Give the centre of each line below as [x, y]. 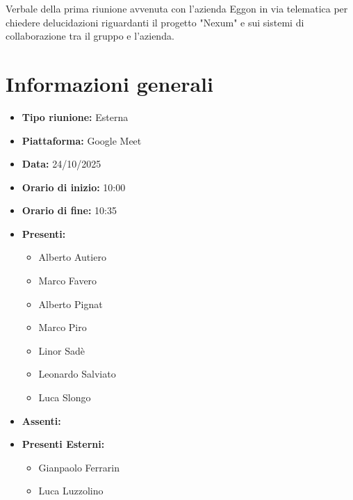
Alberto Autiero [72, 257]
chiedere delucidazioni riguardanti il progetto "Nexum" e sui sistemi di [155, 22]
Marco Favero [68, 281]
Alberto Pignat [71, 304]
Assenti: [41, 420]
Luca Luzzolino [71, 491]
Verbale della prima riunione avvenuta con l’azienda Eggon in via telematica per [177, 8]
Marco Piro [63, 327]
